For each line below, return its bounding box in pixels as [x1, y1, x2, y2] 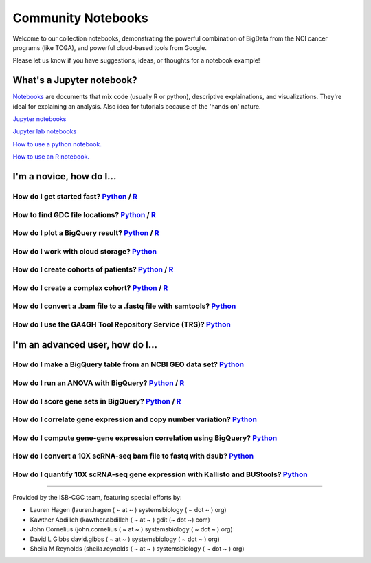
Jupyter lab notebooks [12, 127, 77, 135]
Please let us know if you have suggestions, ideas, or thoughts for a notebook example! [12, 56, 260, 65]
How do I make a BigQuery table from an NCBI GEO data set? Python [12, 360, 244, 369]
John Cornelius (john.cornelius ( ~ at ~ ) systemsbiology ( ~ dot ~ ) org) [30, 525, 233, 533]
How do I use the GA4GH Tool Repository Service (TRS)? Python [12, 320, 232, 329]
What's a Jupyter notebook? [12, 74, 137, 86]
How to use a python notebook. [12, 140, 102, 148]
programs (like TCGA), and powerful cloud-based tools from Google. [12, 43, 207, 52]
